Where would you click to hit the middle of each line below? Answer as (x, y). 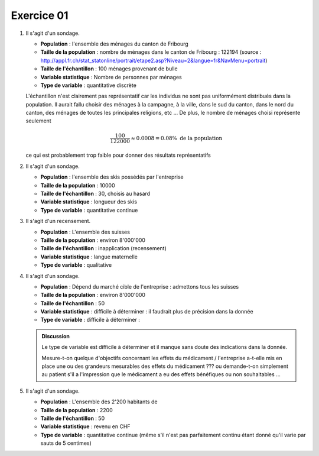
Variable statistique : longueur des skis (89, 202)
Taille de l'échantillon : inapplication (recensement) (103, 248)
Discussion (56, 336)
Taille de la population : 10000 (78, 185)
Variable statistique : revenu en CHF (85, 426)
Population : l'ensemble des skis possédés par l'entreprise (112, 177)
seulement (38, 121)
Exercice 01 (40, 15)
